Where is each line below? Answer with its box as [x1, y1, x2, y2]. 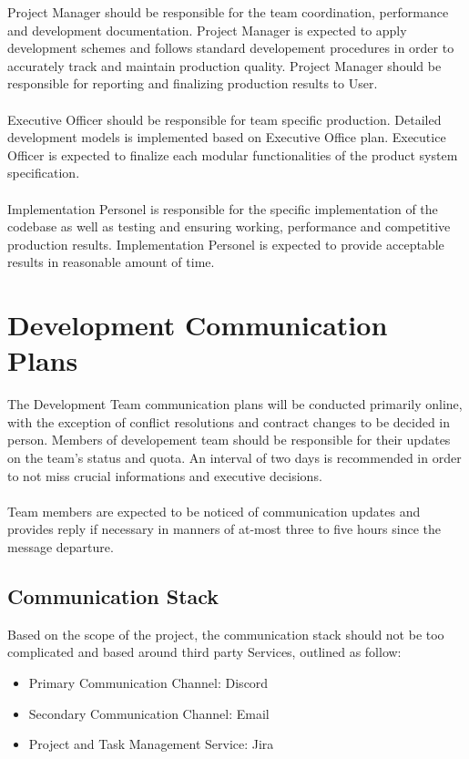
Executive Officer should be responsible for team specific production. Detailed [7, 109, 442, 128]
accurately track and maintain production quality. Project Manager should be [7, 56, 442, 75]
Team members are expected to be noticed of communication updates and [7, 501, 421, 520]
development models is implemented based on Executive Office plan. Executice [7, 128, 446, 147]
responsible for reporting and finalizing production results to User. [7, 74, 378, 93]
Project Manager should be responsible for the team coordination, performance [7, 3, 449, 21]
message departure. [7, 537, 114, 556]
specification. [7, 163, 80, 182]
